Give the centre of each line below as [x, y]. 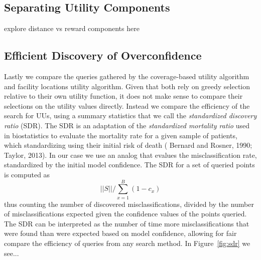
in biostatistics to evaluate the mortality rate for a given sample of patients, [121, 135]
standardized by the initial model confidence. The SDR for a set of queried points [129, 165]
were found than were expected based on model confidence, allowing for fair [120, 233]
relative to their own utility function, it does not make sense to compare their [123, 96]
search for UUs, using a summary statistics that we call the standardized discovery [130, 115]
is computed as [27, 174]
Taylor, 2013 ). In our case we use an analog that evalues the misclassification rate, [130, 155]
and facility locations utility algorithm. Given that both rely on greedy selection [127, 86]
